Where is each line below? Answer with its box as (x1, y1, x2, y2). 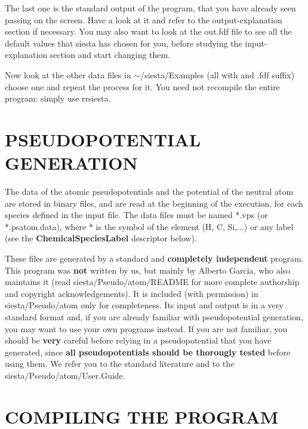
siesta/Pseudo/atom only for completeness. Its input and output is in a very (5, 299, 284, 311)
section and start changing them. (50, 48, 171, 61)
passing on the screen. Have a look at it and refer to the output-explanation (5, 13, 282, 26)
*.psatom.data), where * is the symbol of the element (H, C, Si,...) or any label (5, 220, 294, 232)
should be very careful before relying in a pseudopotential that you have (5, 334, 272, 347)
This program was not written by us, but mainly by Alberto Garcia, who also (5, 263, 291, 276)
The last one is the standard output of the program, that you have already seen (5, 2, 296, 14)
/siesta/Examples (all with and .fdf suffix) (140, 68, 295, 81)
